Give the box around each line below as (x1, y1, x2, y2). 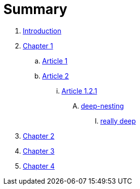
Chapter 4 (23, 161, 55, 170)
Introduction (23, 26, 62, 35)
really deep (100, 116, 136, 125)
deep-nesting (81, 101, 124, 110)
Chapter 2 (23, 131, 55, 140)
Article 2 (42, 71, 69, 80)
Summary (3, 1, 67, 17)
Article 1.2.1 (62, 86, 97, 95)
